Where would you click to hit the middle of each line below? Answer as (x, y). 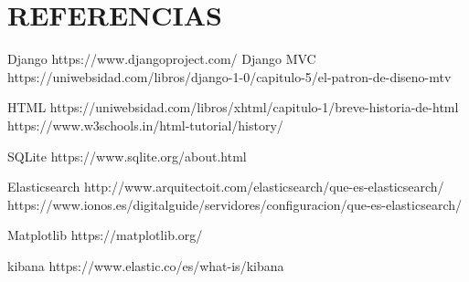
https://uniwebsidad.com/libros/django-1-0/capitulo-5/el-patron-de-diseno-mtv (229, 76)
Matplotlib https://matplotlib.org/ (105, 235)
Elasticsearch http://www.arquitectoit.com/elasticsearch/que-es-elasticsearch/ (226, 187)
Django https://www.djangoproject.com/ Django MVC (162, 59)
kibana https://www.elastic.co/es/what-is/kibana (146, 265)
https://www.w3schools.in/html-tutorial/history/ (145, 125)
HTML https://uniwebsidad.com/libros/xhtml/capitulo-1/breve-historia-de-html (233, 107)
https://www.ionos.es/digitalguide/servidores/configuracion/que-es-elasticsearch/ (234, 204)
